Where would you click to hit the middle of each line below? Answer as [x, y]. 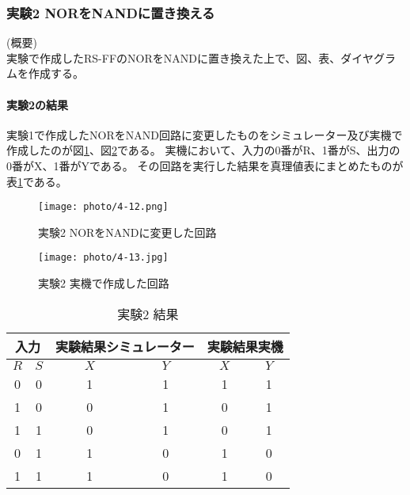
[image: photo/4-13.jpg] [103, 258]
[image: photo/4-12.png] [103, 207]
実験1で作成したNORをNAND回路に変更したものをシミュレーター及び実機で [205, 134]
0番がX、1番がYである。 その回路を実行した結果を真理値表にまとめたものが [205, 165]
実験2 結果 [148, 314]
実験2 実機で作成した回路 [104, 283]
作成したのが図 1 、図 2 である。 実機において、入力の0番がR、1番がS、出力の [203, 150]
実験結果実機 [245, 346]
